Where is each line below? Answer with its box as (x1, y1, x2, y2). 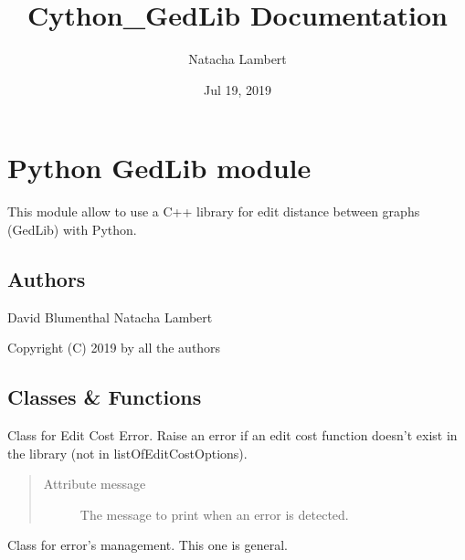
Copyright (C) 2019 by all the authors (7, 338, 221, 357)
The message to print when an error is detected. (79, 504, 349, 523)
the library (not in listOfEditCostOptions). (7, 443, 248, 462)
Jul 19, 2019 (203, 79, 272, 99)
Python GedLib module (7, 149, 312, 186)
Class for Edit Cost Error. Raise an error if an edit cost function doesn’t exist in (7, 426, 458, 445)
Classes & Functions (7, 383, 202, 411)
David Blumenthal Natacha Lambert (7, 307, 213, 326)
